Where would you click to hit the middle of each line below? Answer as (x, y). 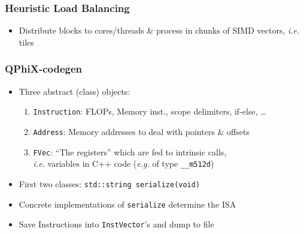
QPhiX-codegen (43, 69)
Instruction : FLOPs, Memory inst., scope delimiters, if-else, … (150, 111)
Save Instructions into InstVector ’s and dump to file (116, 224)
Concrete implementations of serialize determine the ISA (127, 204)
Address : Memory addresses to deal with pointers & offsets (141, 131)
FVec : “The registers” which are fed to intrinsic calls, (130, 151)
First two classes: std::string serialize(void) (110, 183)
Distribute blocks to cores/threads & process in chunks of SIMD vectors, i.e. (159, 30)
